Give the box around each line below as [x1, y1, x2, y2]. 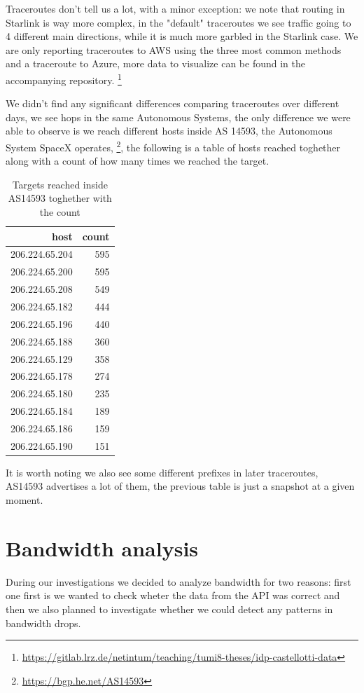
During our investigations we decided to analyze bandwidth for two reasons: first [6, 574, 351, 589]
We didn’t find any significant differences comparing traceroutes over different [6, 96, 339, 111]
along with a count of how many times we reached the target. [6, 153, 269, 168]
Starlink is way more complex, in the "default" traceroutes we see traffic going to [6, 15, 351, 29]
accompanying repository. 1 [6, 70, 122, 87]
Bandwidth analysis [6, 533, 199, 562]
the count [39, 205, 80, 219]
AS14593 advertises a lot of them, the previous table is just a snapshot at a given [6, 479, 355, 493]
